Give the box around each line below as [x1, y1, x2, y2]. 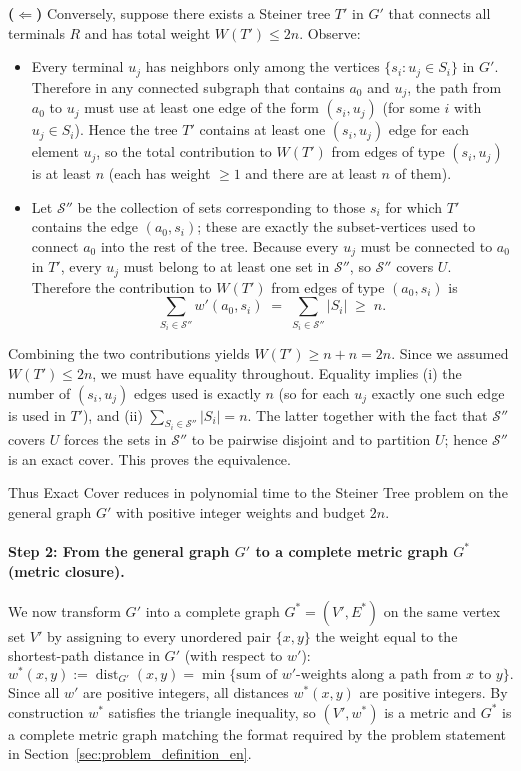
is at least [31, 163, 92, 184]
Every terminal [31, 56, 124, 77]
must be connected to [360, 235, 493, 256]
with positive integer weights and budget [116, 501, 366, 522]
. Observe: [299, 22, 361, 43]
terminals [8, 22, 65, 43]
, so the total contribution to [96, 141, 272, 162]
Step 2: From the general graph [8, 540, 230, 561]
